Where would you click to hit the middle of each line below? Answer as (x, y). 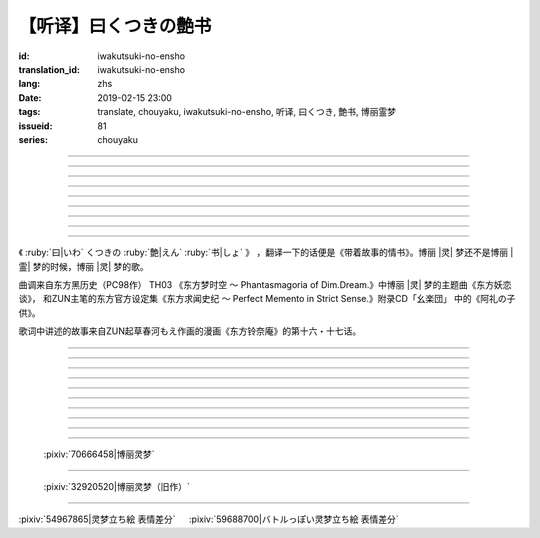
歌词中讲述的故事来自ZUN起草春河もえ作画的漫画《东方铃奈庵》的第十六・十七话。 (190, 331)
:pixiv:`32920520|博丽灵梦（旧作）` (116, 487)
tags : (29, 112)
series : (33, 139)
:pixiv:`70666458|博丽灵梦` (99, 454)
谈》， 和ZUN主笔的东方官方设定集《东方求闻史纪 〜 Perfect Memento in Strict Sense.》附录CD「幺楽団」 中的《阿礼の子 (267, 299)
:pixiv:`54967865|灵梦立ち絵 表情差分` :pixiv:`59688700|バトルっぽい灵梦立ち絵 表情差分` (208, 519)
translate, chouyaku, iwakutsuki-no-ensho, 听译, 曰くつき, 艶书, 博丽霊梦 (247, 112)
